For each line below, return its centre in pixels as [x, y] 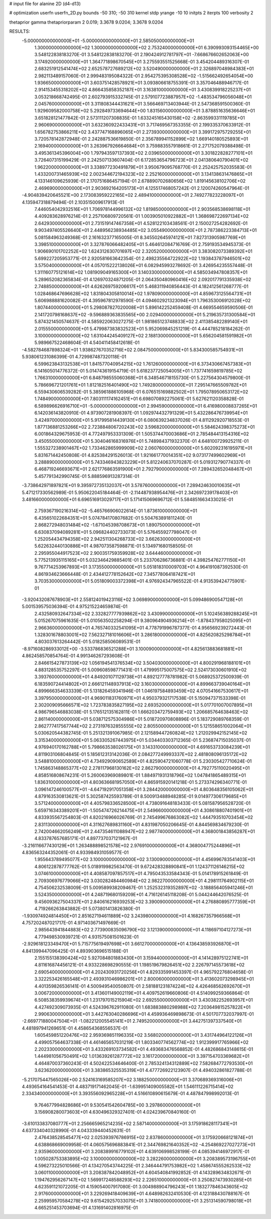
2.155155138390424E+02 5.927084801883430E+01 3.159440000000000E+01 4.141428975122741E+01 [141, 958]
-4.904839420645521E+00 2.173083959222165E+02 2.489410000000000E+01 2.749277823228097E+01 [133, 195]
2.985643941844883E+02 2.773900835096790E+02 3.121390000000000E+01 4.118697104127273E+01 [143, 930]
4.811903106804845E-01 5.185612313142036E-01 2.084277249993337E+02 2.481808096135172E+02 [141, 754]
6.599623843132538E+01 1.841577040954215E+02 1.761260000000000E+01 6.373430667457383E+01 [143, 363]
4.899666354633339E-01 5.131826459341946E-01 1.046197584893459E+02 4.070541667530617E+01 [141, 691]
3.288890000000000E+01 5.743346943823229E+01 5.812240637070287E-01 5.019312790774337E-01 [143, 462]
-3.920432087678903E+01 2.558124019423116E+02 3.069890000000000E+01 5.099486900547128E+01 [132, 599]
